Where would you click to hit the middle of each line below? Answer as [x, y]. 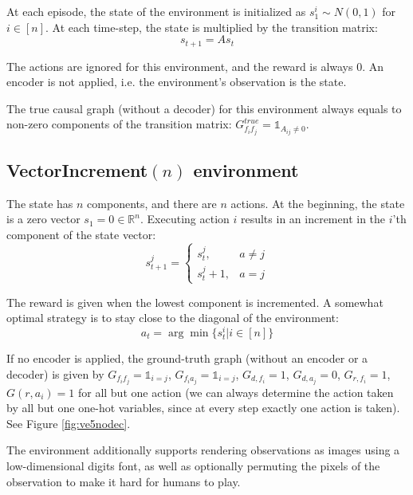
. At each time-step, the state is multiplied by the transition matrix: [212, 27]
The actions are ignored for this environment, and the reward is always [180, 66]
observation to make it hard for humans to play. [124, 481]
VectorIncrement [77, 169]
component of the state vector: [81, 234]
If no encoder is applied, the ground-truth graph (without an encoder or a [187, 357]
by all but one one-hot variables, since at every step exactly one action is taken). [203, 408]
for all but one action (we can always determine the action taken [236, 392]
